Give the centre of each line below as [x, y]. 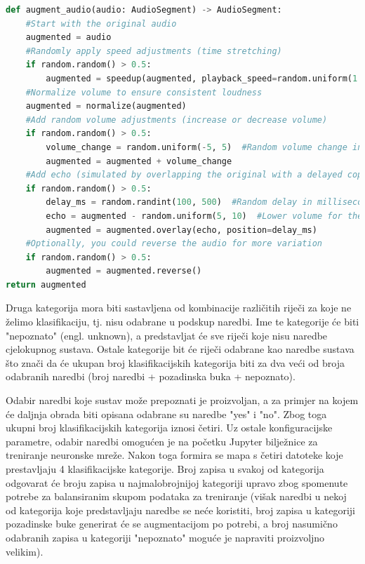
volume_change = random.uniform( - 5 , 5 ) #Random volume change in [204, 147]
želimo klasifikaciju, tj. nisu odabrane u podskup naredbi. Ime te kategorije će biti [182, 322]
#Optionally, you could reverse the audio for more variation [174, 244]
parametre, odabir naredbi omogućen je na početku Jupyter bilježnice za [162, 441]
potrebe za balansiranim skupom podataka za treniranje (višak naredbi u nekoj [176, 496]
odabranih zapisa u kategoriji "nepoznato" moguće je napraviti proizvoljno [165, 537]
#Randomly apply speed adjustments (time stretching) [154, 51]
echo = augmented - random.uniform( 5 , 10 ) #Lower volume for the [204, 216]
